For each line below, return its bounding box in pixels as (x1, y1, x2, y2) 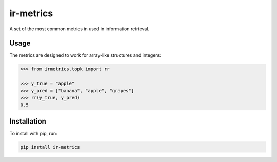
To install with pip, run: (9, 130, 57, 136)
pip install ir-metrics (20, 144, 81, 150)
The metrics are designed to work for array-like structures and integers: (9, 52, 161, 58)
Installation (9, 117, 46, 126)
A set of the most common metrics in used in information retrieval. (9, 26, 150, 32)
